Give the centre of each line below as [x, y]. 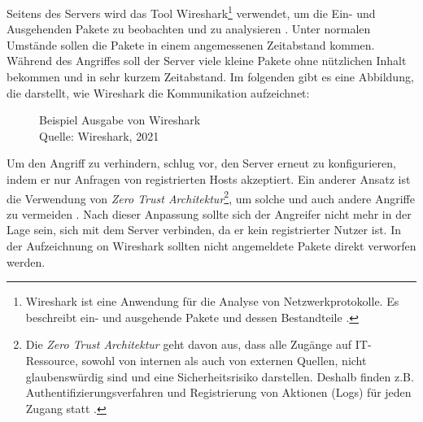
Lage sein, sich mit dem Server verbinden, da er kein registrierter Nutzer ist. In [204, 230]
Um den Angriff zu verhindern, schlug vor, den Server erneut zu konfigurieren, [201, 163]
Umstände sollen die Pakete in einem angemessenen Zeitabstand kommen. [191, 44]
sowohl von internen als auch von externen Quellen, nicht [224, 360]
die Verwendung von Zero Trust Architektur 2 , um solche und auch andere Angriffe [211, 197]
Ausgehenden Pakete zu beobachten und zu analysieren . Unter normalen [189, 29]
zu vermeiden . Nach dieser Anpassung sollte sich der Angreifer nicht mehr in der [209, 213]
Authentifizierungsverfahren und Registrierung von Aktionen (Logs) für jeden [218, 392]
